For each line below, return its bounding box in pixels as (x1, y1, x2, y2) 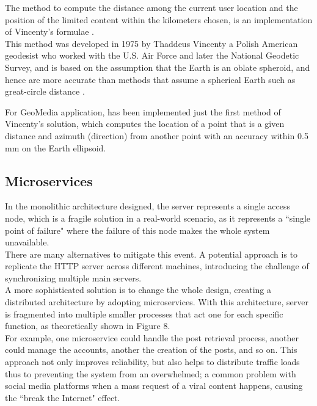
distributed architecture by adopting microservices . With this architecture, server (5, 295, 308, 308)
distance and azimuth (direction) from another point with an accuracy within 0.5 (5, 129, 308, 142)
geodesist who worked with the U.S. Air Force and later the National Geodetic (5, 49, 299, 62)
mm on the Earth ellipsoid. (5, 141, 106, 154)
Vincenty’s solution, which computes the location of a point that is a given (5, 117, 285, 130)
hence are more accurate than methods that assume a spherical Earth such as (5, 73, 296, 85)
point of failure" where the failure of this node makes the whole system (5, 223, 270, 236)
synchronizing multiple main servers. (5, 271, 142, 284)
